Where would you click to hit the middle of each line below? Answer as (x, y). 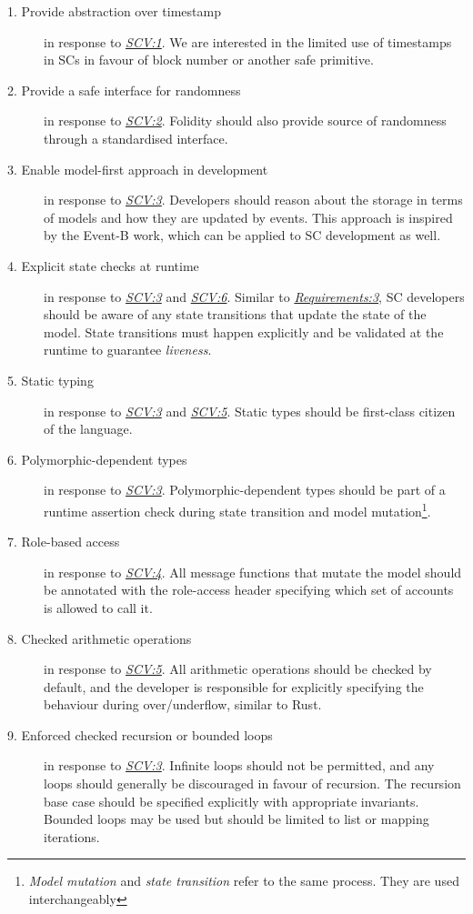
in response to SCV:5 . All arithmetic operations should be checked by (238, 669)
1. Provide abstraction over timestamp (114, 11)
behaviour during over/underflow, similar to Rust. (183, 704)
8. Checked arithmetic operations (100, 638)
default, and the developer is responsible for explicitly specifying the (234, 686)
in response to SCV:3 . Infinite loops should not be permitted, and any (239, 765)
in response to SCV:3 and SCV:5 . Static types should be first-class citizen (250, 411)
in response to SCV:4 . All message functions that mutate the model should (253, 572)
